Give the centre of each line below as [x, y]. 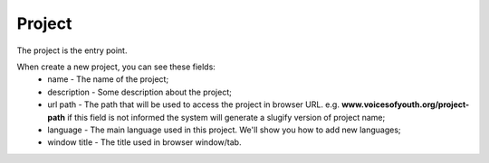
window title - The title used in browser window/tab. [144, 142]
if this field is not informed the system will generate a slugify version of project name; [226, 117]
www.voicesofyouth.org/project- [405, 104]
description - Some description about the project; [140, 92]
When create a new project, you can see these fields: [116, 67]
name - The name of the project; [108, 79]
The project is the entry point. [72, 50]
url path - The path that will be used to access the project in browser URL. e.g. [193, 104]
